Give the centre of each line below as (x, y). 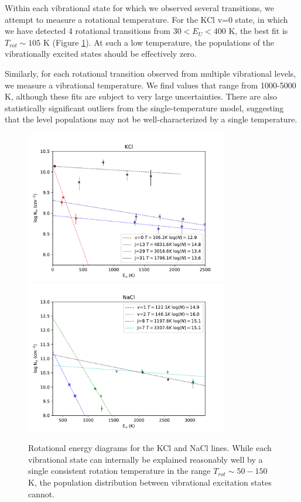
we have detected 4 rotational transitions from (88, 31)
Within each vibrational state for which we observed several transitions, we (139, 8)
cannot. (42, 494)
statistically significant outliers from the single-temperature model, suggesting (144, 107)
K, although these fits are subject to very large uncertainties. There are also (141, 96)
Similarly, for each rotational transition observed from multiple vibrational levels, (150, 73)
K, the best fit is (258, 31)
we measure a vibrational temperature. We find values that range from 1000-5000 (150, 85)
